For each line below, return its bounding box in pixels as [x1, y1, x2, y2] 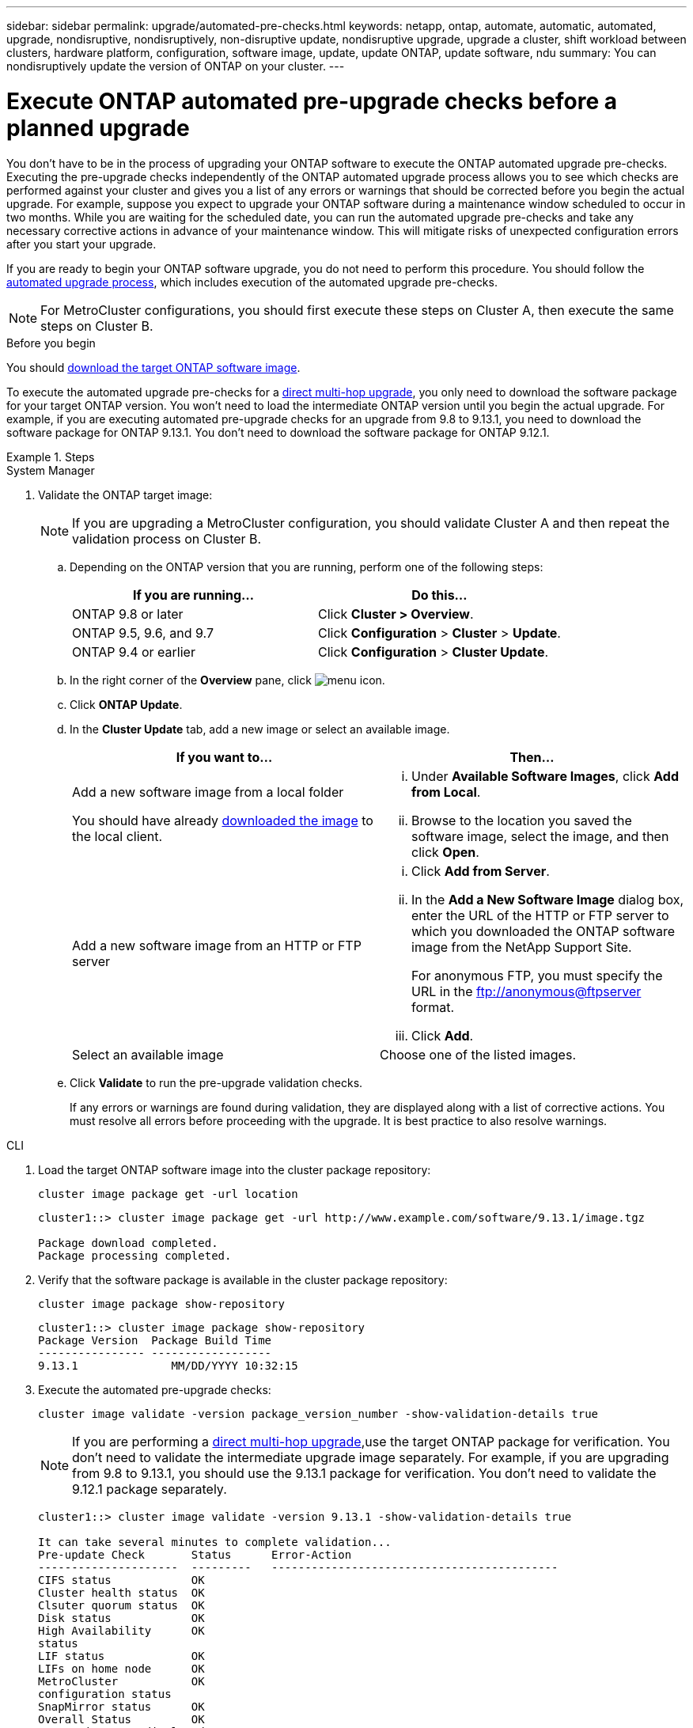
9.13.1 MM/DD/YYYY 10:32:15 [38, 1359, 298, 1372]
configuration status [38, 1687, 172, 1700]
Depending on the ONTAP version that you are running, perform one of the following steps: [70, 559, 543, 574]
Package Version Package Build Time [38, 1333, 272, 1347]
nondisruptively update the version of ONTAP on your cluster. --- [6, 59, 345, 73]
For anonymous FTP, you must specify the [411, 967, 663, 983]
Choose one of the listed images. [380, 1046, 576, 1063]
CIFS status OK [38, 1573, 205, 1586]
